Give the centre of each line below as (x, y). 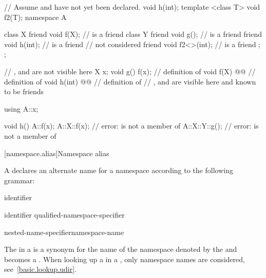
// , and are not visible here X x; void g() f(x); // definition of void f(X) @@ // (130, 71)
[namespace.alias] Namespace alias (57, 153)
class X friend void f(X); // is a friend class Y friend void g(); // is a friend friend (133, 34)
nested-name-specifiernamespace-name (64, 232)
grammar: (20, 180)
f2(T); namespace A (35, 17)
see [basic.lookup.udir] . (41, 269)
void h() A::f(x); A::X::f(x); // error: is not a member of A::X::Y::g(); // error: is (131, 126)
